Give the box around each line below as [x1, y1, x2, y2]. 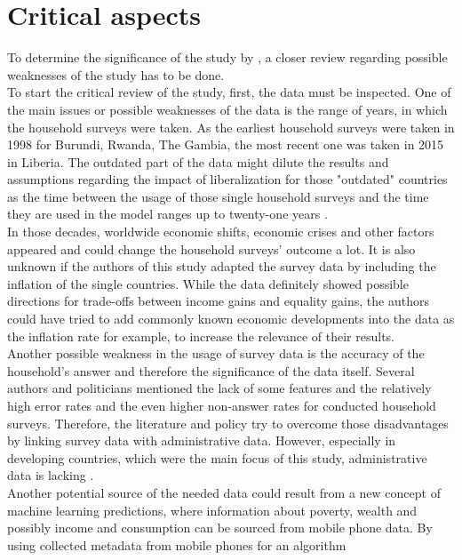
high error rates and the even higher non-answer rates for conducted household [7, 396, 436, 414]
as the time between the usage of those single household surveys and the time [7, 187, 429, 205]
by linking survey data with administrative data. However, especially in [7, 431, 396, 450]
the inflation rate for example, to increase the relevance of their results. [7, 326, 395, 345]
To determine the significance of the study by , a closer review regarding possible [7, 48, 448, 67]
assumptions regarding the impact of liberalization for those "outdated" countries [7, 170, 448, 188]
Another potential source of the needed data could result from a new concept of [7, 483, 441, 501]
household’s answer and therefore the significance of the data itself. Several [7, 361, 415, 380]
